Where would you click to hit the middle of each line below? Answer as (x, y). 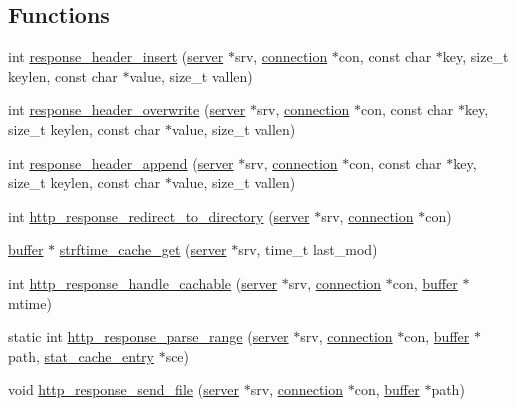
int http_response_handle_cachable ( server (143, 282)
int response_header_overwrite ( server (127, 109)
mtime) (30, 302)
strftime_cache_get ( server (143, 249)
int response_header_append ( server (121, 162)
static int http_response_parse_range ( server (148, 336)
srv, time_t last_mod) (308, 249)
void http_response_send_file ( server (124, 389)
